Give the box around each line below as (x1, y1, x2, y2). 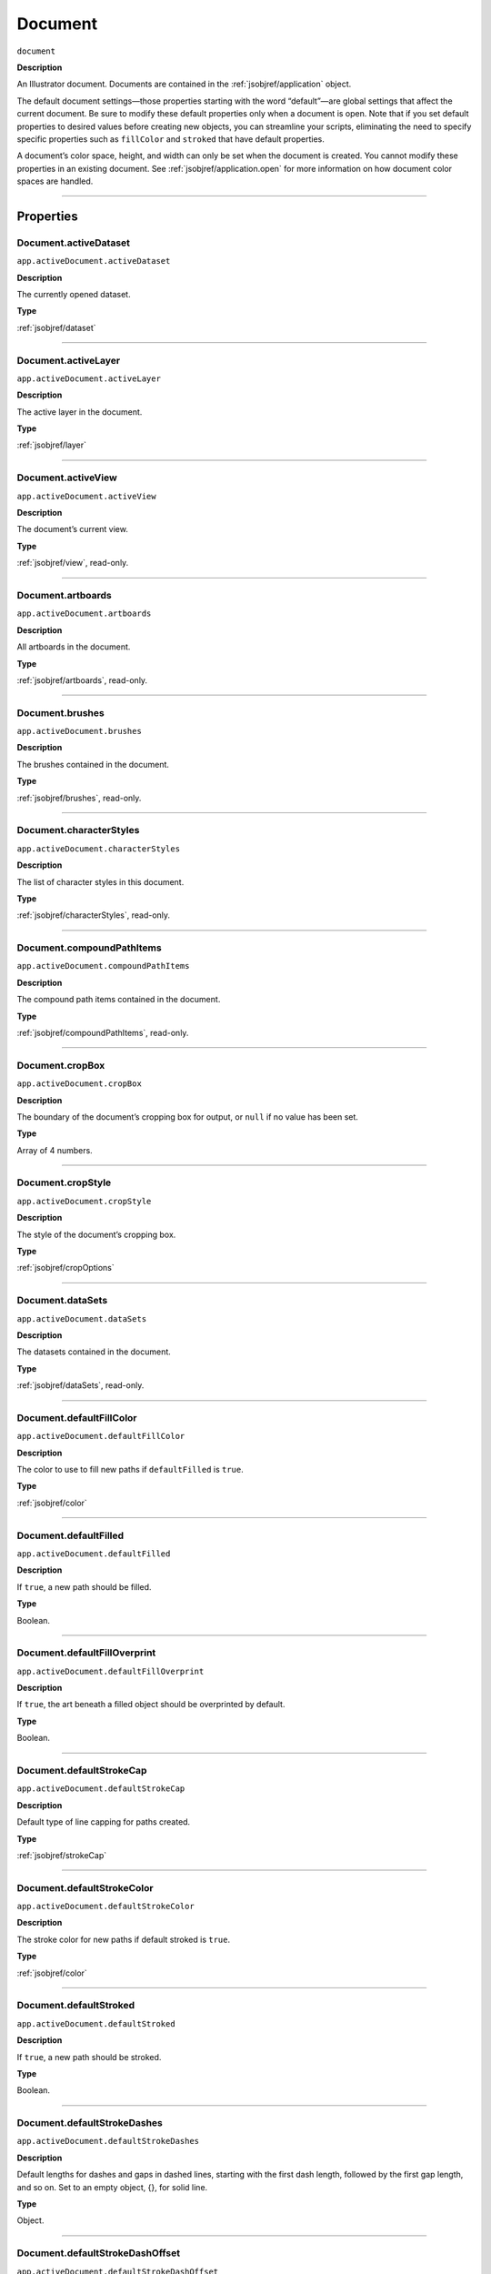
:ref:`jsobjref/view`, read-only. (16, 558, 129, 568)
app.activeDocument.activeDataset (16, 256, 171, 267)
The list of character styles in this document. (16, 876, 185, 887)
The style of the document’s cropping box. (16, 1229, 176, 1240)
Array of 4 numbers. (16, 1144, 93, 1155)
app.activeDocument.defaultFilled (16, 1548, 171, 1559)
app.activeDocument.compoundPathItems (16, 961, 190, 971)
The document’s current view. (16, 524, 129, 535)
